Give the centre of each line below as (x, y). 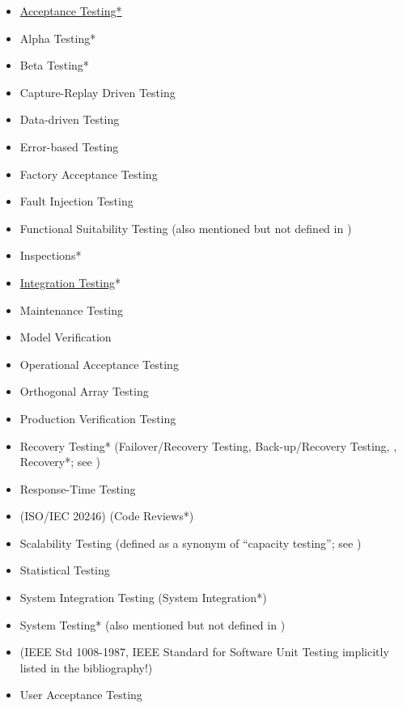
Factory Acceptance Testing (89, 174)
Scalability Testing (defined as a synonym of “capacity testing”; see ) (191, 543)
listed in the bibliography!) (86, 667)
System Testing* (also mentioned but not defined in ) (153, 624)
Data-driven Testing (70, 119)
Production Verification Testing (98, 418)
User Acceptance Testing (81, 695)
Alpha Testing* (58, 38)
